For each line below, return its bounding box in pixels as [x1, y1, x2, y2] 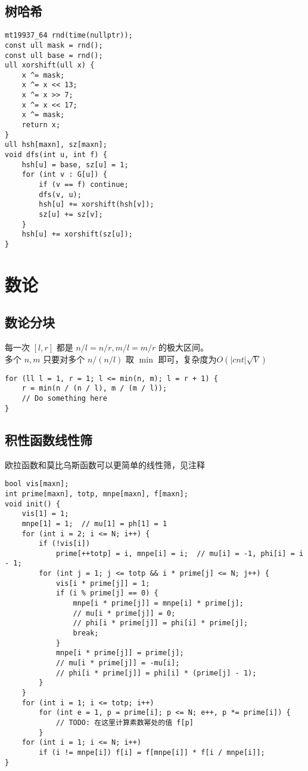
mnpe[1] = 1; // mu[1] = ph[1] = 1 [21, 519, 167, 528]
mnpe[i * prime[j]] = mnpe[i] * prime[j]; [73, 599, 244, 608]
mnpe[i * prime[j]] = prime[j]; [55, 649, 184, 658]
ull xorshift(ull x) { [5, 61, 95, 70]
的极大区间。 [158, 341, 209, 354]
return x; [21, 121, 61, 130]
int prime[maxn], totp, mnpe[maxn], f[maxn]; [5, 489, 188, 498]
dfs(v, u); [39, 190, 82, 199]
